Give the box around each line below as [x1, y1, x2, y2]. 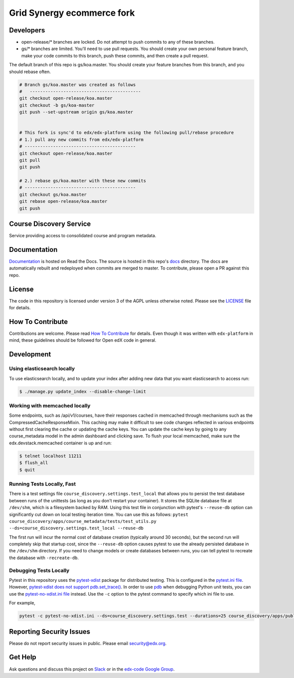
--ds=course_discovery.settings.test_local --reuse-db [9, 525, 144, 531]
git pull [19, 157, 41, 163]
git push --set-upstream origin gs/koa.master [19, 109, 133, 115]
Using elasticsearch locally [9, 365, 75, 372]
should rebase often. [9, 69, 51, 75]
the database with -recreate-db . [9, 555, 79, 561]
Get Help [9, 653, 37, 661]
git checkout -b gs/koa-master [19, 102, 95, 108]
